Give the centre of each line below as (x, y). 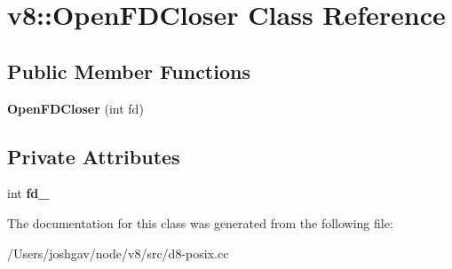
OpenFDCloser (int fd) (75, 108)
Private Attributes (94, 156)
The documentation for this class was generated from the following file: (200, 222)
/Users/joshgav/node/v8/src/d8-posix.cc (118, 253)
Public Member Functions (129, 71)
